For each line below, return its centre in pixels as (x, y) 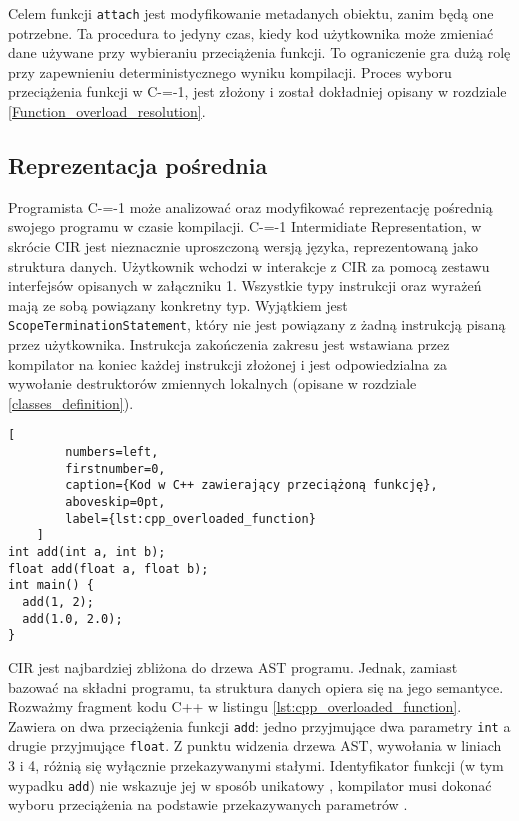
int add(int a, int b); (87, 552)
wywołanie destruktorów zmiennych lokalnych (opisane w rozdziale (212, 383)
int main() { (51, 585)
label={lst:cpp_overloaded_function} (190, 518)
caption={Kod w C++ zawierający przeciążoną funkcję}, (251, 485)
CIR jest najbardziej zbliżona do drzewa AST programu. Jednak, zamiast (233, 666)
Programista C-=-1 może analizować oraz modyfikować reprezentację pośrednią (250, 206)
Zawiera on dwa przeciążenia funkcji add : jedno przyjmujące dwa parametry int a (259, 725)
